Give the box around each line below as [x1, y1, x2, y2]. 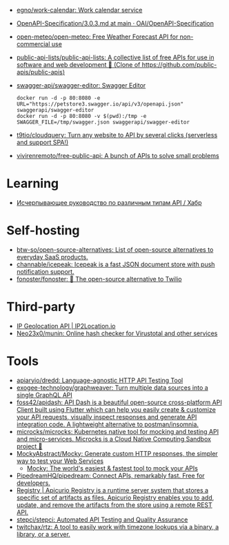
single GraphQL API [16, 390, 73, 399]
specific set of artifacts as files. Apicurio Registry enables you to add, [16, 493, 215, 502]
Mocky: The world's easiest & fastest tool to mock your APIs [26, 464, 198, 472]
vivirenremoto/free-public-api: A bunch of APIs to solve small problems [16, 152, 219, 159]
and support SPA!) [16, 138, 69, 146]
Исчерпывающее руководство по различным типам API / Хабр [16, 198, 202, 206]
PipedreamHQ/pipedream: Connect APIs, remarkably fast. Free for [16, 471, 205, 479]
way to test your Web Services [16, 457, 104, 465]
